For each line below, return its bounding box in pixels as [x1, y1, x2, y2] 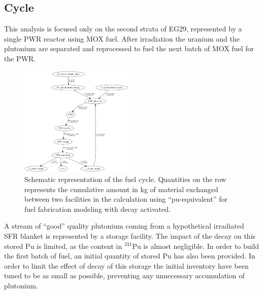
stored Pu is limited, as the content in [4, 240, 122, 251]
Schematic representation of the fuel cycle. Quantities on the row [24, 173, 226, 184]
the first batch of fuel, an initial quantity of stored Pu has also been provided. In [4, 250, 255, 261]
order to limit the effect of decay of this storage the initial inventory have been [4, 260, 249, 271]
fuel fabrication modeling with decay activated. [24, 203, 171, 214]
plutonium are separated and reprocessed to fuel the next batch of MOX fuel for [4, 43, 254, 54]
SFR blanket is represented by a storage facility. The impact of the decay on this [4, 230, 256, 241]
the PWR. [4, 53, 36, 63]
